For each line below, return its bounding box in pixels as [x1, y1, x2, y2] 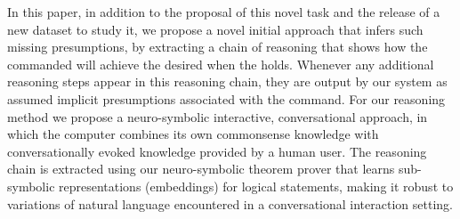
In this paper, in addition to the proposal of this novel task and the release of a [7, 3, 440, 20]
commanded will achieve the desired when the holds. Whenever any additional [7, 54, 434, 73]
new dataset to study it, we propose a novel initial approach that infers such [7, 20, 424, 38]
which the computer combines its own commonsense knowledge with [7, 125, 379, 143]
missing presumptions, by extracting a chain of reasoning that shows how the [7, 37, 428, 56]
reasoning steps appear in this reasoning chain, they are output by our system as [7, 72, 448, 91]
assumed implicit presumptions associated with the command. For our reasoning [7, 89, 446, 108]
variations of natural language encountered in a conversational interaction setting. [7, 194, 453, 213]
